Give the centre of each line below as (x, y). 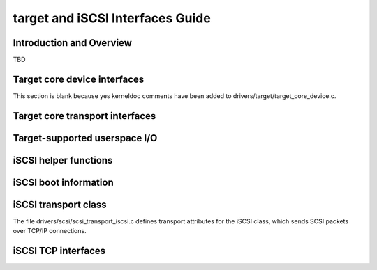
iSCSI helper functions (63, 160)
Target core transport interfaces (84, 116)
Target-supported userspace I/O (85, 138)
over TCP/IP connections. (50, 231)
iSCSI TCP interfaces (59, 251)
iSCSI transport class (60, 204)
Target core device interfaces (79, 79)
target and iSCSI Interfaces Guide (112, 18)
